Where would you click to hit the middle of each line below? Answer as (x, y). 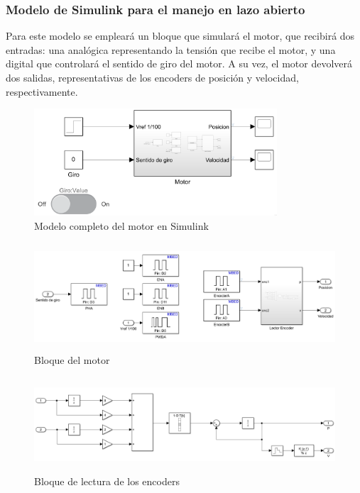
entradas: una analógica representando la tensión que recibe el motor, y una (171, 49)
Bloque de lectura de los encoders (107, 481)
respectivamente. (42, 91)
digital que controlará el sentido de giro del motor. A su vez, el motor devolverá (179, 63)
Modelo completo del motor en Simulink (121, 225)
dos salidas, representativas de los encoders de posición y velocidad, (152, 77)
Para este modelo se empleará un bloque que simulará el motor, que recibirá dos (180, 36)
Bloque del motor (72, 360)
